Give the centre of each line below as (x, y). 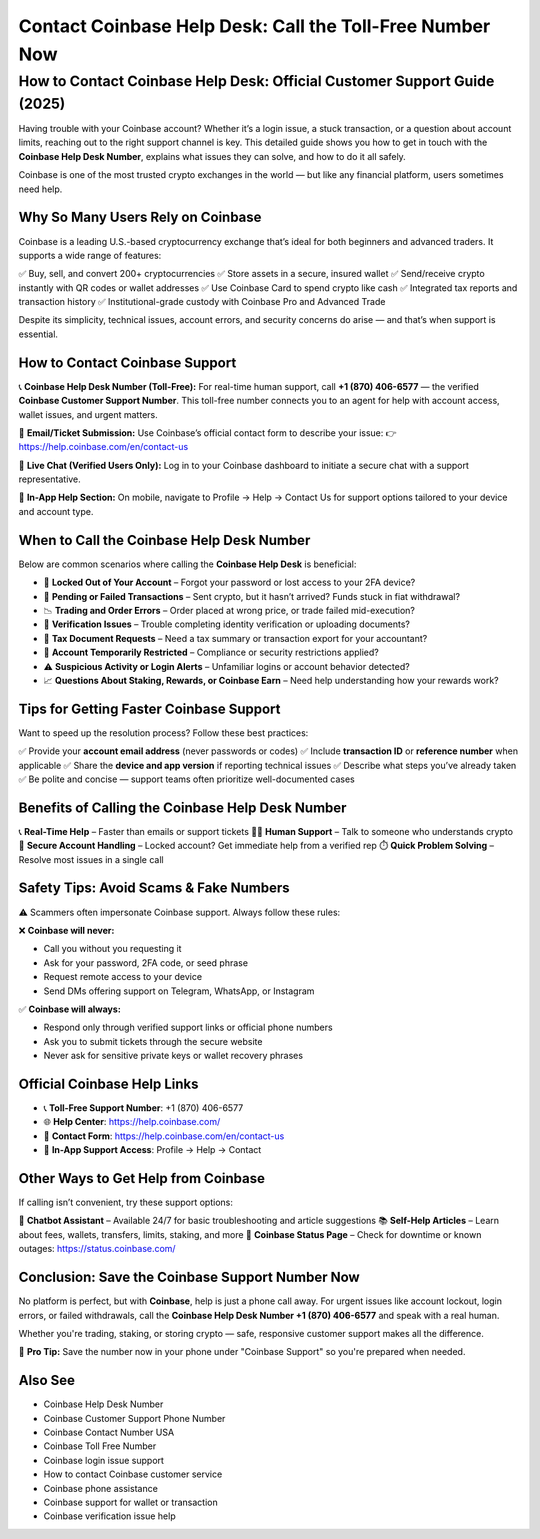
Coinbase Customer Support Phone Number (134, 1418)
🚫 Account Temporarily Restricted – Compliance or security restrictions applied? (211, 652)
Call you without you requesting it (112, 949)
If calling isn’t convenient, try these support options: (126, 1202)
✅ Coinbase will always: (70, 1009)
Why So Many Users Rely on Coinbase (140, 217)
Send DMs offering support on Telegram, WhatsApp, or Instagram (179, 991)
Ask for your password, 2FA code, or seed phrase (146, 962)
